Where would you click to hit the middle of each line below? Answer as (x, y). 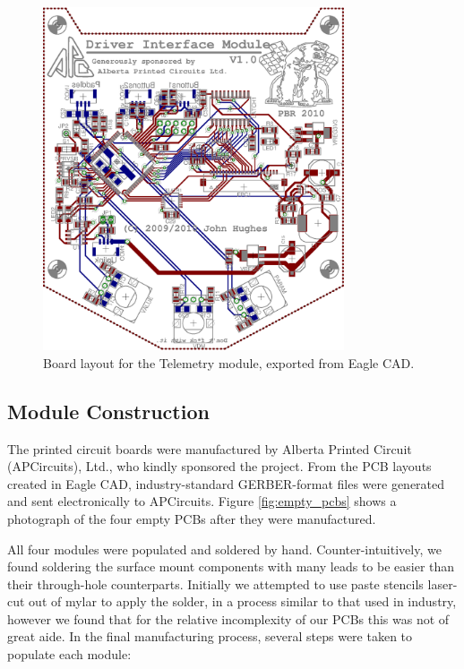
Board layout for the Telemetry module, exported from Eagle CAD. (229, 362)
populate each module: (69, 654)
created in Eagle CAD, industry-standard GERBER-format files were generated (226, 483)
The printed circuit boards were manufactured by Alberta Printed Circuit (210, 448)
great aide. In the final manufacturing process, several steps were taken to (210, 636)
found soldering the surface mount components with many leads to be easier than (231, 566)
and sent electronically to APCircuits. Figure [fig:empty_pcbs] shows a (202, 501)
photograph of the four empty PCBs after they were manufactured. (192, 518)
